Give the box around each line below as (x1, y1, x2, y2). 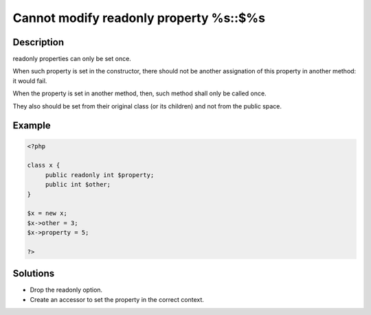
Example (12, 120, 51, 132)
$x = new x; (27, 209, 68, 218)
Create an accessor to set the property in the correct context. (30, 295, 204, 303)
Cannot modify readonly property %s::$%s (12, 10, 266, 25)
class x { (27, 161, 60, 170)
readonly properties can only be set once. (12, 55, 132, 63)
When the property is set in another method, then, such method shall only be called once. (12, 89, 267, 97)
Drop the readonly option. (30, 285, 103, 294)
